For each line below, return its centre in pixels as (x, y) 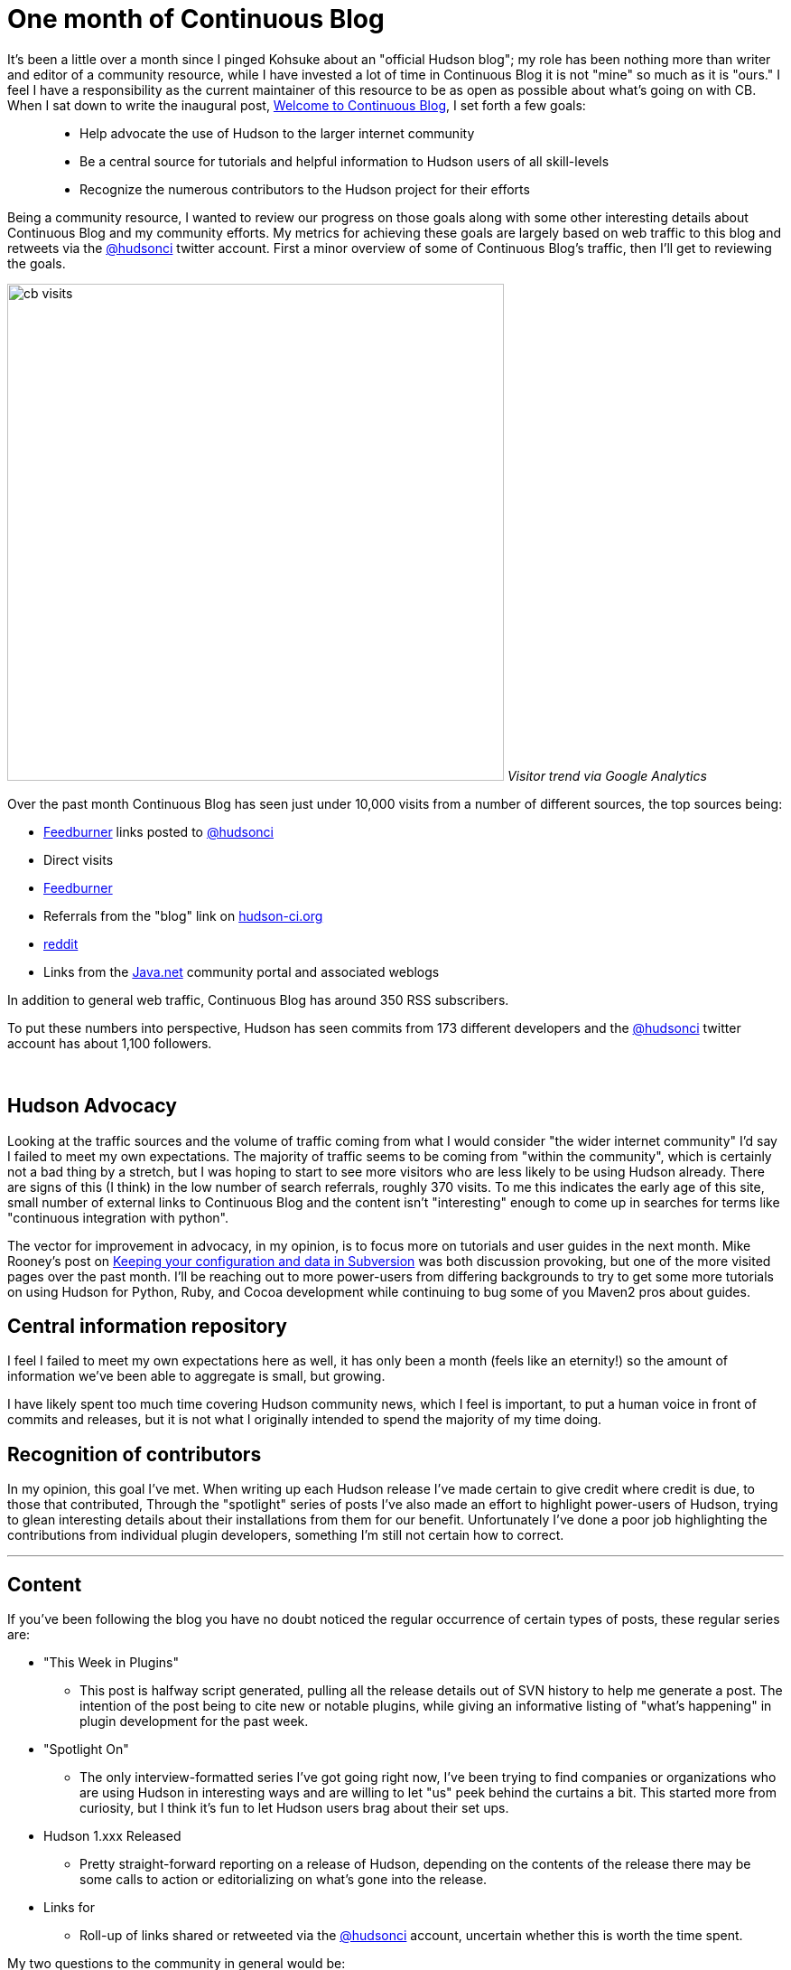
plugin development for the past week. (194, 1721)
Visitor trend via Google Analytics (607, 775)
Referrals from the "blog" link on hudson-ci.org (183, 915)
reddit (61, 943)
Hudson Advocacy (92, 1106)
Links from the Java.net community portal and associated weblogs (242, 971)
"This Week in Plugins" (111, 1663)
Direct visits (79, 859)
